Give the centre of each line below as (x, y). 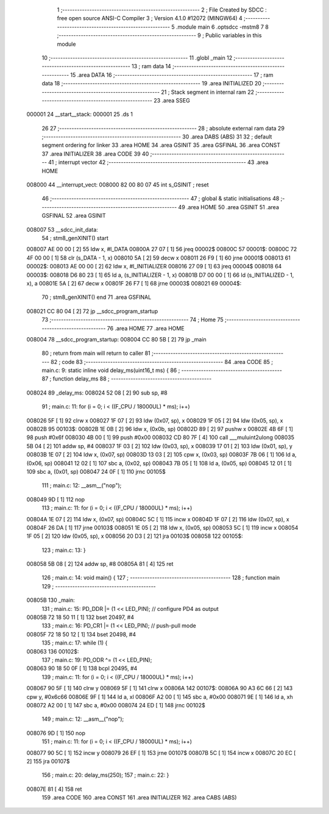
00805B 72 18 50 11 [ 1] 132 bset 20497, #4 (80, 617)
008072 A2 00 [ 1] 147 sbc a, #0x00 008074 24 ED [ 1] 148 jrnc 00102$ (116, 705)
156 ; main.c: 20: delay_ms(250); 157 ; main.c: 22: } (105, 775)
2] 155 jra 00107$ (48, 761)
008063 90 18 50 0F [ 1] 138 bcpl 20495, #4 (82, 668)
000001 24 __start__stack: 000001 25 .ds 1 (80, 114)
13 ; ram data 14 (151, 66)
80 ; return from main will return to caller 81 (96, 353)
